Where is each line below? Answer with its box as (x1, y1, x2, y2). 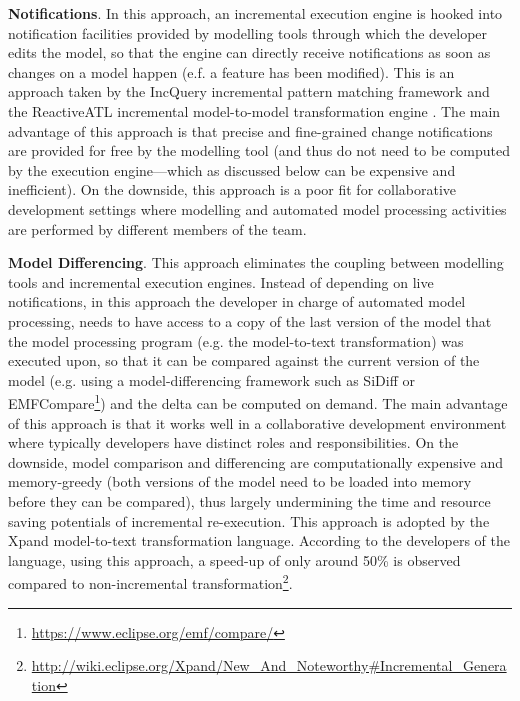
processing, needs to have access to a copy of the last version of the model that (8, 310, 492, 331)
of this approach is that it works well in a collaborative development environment (8, 412, 507, 433)
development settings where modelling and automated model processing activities (8, 198, 507, 219)
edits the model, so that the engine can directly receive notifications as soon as (8, 42, 491, 63)
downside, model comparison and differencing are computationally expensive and (8, 451, 504, 472)
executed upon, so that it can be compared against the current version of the (8, 350, 480, 371)
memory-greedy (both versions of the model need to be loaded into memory (8, 471, 472, 492)
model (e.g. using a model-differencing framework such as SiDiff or (8, 369, 415, 390)
